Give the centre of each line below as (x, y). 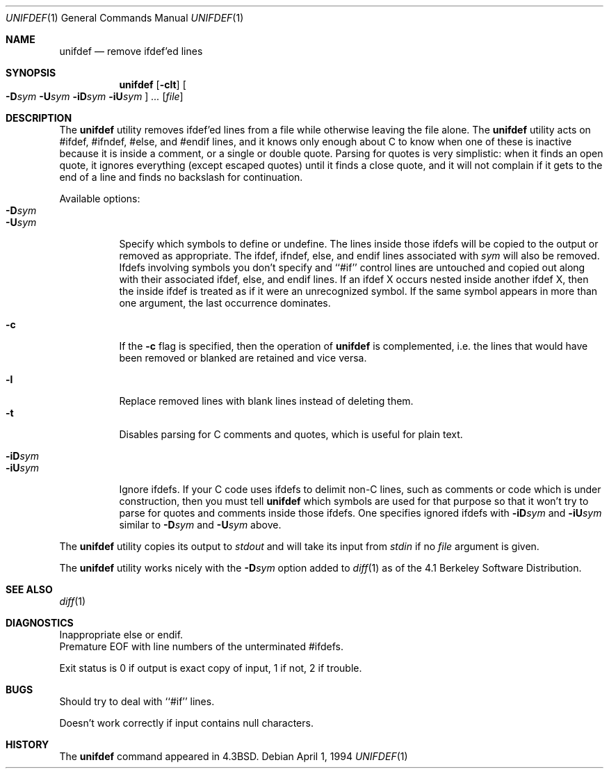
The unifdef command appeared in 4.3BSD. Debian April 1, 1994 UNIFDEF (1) (234, 756)
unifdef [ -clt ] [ (153, 84)
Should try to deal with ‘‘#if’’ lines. (137, 701)
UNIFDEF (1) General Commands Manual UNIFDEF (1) (125, 18)
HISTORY (27, 744)
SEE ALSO (29, 589)
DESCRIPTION (39, 118)
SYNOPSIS (31, 73)
